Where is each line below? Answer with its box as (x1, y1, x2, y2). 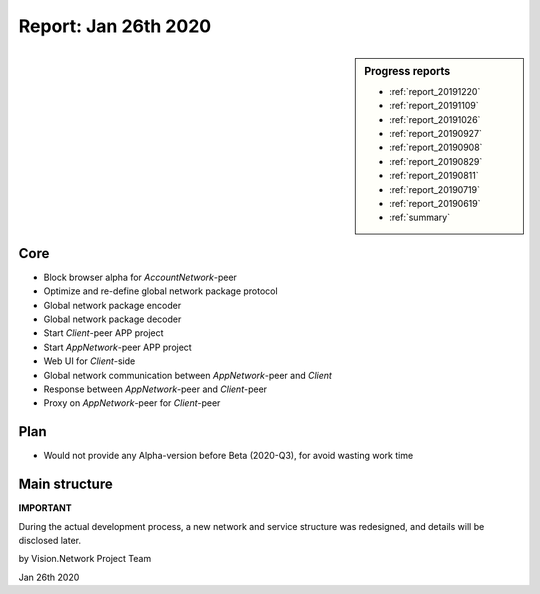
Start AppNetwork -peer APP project (43, 341, 192, 353)
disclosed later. (18, 534, 82, 546)
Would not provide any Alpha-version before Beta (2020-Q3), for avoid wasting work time (43, 450, 414, 462)
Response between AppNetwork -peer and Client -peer (43, 383, 268, 395)
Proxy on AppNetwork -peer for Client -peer (43, 397, 221, 409)
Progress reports (364, 64, 451, 78)
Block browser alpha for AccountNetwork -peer (43, 271, 237, 283)
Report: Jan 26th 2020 (18, 15, 212, 37)
